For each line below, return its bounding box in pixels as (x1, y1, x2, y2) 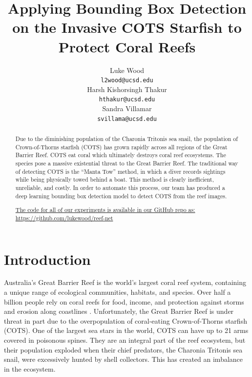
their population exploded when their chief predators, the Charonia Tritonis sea (4, 344, 243, 354)
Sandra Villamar (102, 103, 152, 113)
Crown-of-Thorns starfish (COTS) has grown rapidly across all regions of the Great (15, 142, 228, 151)
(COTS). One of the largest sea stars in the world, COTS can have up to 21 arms (4, 325, 249, 335)
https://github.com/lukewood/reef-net (15, 213, 113, 222)
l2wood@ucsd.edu (101, 77, 153, 84)
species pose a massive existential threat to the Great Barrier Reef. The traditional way (15, 159, 238, 167)
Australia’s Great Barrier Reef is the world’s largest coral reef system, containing (4, 277, 247, 287)
